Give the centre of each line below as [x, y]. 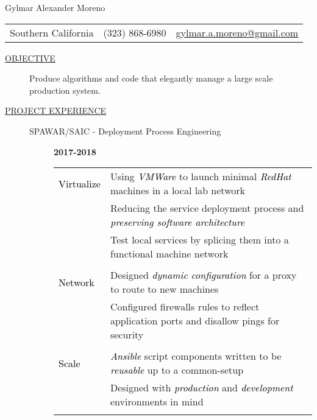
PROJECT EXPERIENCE [56, 110]
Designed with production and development [201, 388]
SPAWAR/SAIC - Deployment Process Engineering [125, 131]
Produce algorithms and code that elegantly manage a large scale [151, 78]
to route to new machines [164, 289]
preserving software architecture [177, 222]
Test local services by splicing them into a [199, 240]
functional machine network [169, 254]
